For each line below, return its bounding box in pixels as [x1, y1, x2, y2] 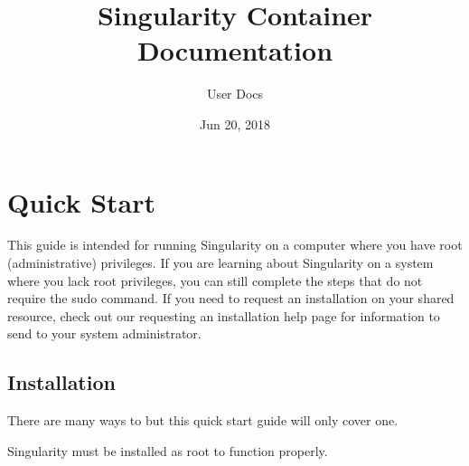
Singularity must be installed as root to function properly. [7, 441, 328, 460]
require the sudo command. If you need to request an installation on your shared [7, 289, 455, 308]
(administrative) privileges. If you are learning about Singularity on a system [7, 253, 434, 272]
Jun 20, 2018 [200, 114, 270, 133]
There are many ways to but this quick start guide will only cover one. [7, 411, 399, 430]
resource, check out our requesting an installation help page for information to [7, 306, 440, 325]
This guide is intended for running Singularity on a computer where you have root [7, 235, 463, 254]
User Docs [206, 84, 264, 103]
